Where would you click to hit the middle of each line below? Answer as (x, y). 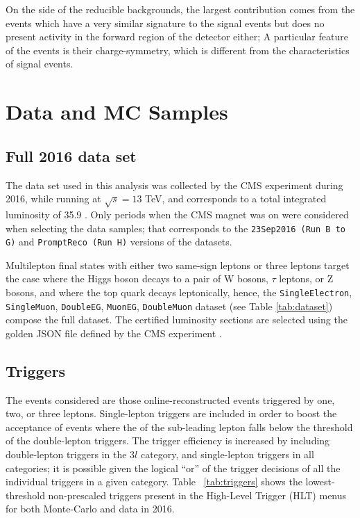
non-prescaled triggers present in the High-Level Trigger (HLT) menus (197, 495)
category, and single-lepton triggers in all (227, 454)
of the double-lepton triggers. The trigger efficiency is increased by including (168, 440)
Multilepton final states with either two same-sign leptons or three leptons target (178, 265)
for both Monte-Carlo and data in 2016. (90, 509)
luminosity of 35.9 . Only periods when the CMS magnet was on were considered (177, 214)
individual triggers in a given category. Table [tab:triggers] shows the (154, 481)
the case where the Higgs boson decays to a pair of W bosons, (137, 278)
